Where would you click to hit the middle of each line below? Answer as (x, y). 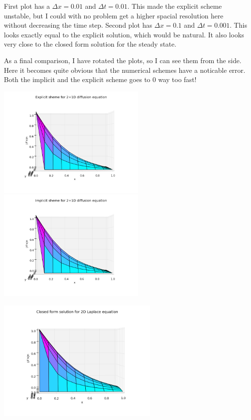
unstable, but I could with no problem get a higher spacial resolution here (114, 15)
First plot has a (27, 6)
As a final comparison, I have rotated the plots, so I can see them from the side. (123, 60)
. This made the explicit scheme (175, 6)
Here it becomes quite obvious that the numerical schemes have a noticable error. (125, 70)
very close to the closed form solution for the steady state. (90, 44)
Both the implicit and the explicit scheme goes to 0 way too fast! (100, 79)
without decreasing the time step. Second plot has (78, 25)
